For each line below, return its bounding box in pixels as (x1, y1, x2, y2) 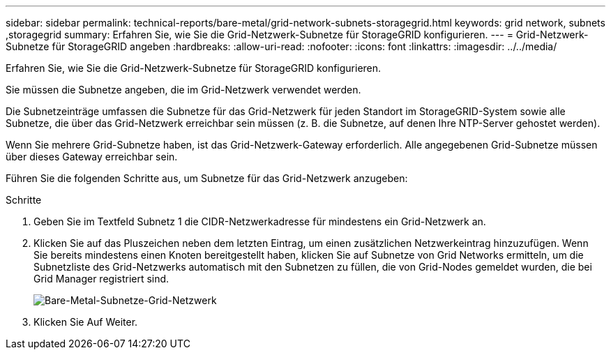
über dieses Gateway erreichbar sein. (6, 151, 178, 163)
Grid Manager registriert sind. (33, 273, 169, 285)
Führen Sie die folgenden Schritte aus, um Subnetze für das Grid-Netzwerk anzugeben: (6, 172, 408, 184)
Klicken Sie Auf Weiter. (33, 316, 138, 328)
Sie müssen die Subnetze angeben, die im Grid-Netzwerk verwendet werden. (6, 84, 361, 96)
